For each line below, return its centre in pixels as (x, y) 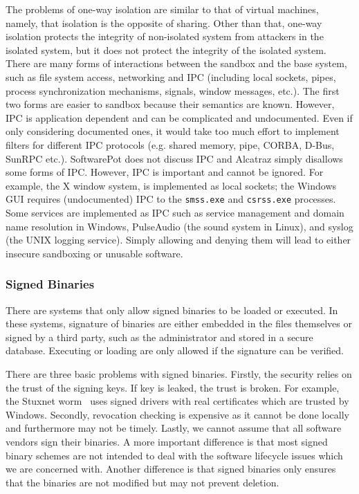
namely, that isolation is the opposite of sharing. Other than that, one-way (164, 22)
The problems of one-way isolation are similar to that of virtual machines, (162, 9)
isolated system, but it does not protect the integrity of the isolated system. (166, 49)
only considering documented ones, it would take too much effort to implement (173, 131)
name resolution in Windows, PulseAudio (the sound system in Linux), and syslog (179, 226)
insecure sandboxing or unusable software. (94, 253)
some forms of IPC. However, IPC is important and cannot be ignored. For (165, 172)
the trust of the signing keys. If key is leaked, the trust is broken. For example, (173, 387)
